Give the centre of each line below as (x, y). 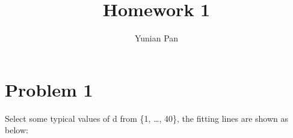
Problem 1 (49, 89)
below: (17, 130)
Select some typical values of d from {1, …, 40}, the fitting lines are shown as (147, 118)
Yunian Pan (156, 38)
